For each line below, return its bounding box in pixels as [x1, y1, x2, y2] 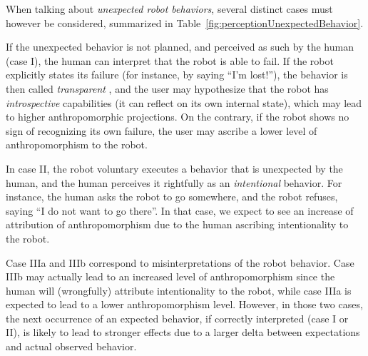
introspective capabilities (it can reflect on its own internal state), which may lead [6, 95, 362, 110]
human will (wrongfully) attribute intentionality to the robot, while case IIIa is [6, 283, 352, 297]
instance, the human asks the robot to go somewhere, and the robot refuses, [6, 189, 338, 204]
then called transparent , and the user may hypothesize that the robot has [6, 81, 329, 96]
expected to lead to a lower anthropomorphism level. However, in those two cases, [6, 297, 363, 312]
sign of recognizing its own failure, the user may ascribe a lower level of [6, 123, 317, 138]
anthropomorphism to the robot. [6, 137, 148, 152]
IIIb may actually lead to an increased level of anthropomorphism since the [6, 269, 335, 284]
